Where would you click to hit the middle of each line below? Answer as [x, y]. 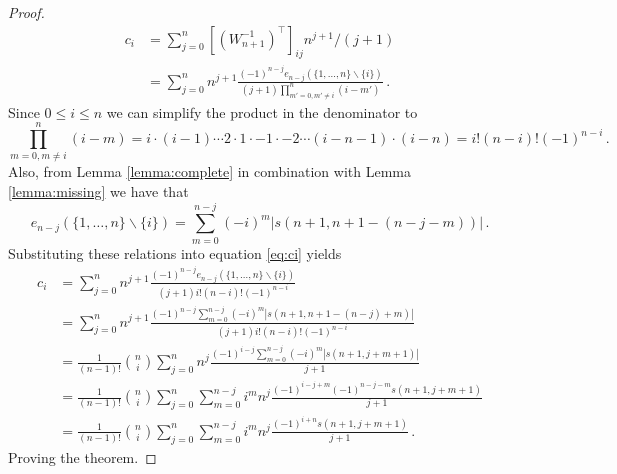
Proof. [26, 12]
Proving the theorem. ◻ [82, 456]
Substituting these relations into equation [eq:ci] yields [175, 252]
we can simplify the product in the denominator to [262, 111]
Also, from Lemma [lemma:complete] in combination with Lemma [209, 171]
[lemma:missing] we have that [98, 191]
